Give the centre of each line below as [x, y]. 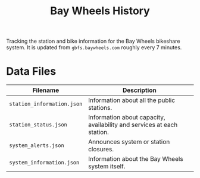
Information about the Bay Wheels [136, 159]
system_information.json [44, 163]
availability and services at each [133, 125]
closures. [101, 150]
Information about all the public [132, 100]
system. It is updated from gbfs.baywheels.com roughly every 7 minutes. [94, 47]
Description [139, 90]
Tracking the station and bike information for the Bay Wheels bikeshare [93, 41]
